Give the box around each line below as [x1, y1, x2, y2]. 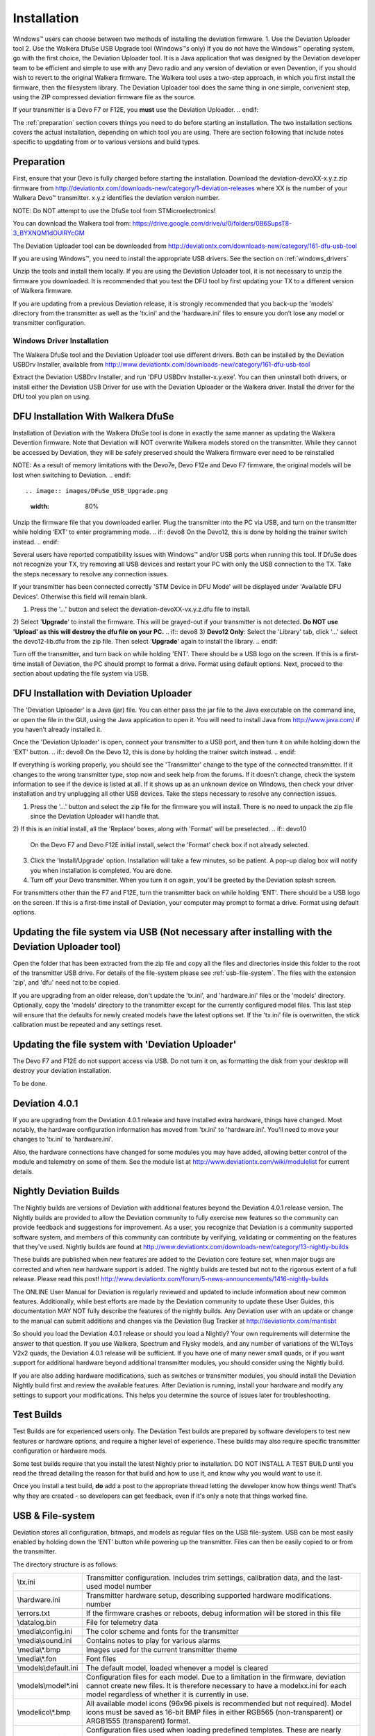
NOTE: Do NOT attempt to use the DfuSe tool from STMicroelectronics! [12, 206, 216, 215]
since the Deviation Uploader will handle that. [30, 812, 160, 821]
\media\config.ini [17, 1627, 73, 1637]
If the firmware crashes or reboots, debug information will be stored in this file [85, 1608, 342, 1618]
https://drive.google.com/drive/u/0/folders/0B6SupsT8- [132, 219, 292, 227]
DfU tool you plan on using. [12, 392, 91, 401]
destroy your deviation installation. [12, 1067, 112, 1075]
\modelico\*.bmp [17, 1708, 71, 1717]
